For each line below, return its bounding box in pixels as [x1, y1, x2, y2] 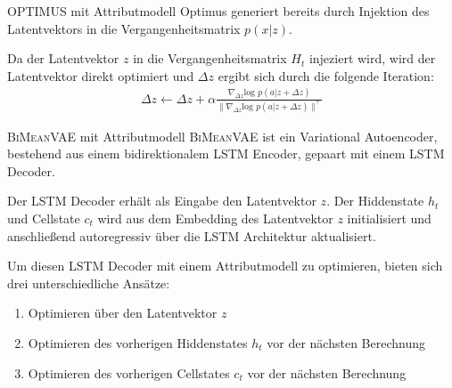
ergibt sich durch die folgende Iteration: [218, 66, 434, 85]
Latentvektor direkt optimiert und [7, 66, 194, 85]
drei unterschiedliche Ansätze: [7, 273, 170, 292]
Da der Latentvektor [7, 49, 119, 68]
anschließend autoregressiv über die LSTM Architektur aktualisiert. [7, 226, 376, 245]
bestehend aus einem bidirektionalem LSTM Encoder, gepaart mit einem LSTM [7, 144, 445, 163]
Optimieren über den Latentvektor [28, 303, 218, 322]
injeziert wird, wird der [308, 49, 436, 68]
